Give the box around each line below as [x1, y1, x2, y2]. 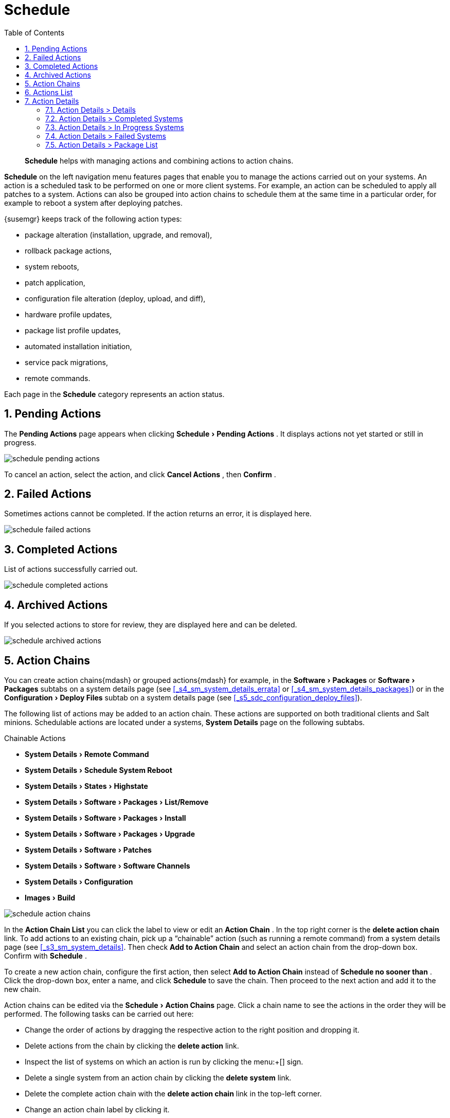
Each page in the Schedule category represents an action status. [4, 389, 225, 399]
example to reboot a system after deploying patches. [4, 198, 183, 207]
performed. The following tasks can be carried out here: [4, 1009, 194, 1018]
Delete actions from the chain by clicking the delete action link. [25, 1041, 239, 1050]
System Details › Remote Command [25, 749, 149, 759]
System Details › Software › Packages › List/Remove [25, 797, 209, 806]
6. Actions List [25, 87, 73, 97]
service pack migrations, [25, 357, 109, 367]
